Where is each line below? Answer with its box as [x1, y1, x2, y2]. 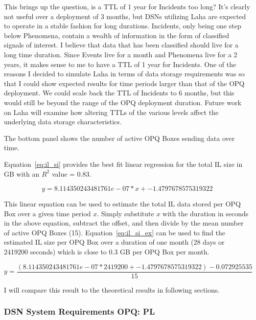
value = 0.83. [51, 168, 92, 179]
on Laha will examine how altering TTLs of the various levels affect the [4, 107, 219, 117]
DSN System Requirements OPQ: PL [4, 305, 155, 318]
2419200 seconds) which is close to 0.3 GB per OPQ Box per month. [4, 247, 209, 257]
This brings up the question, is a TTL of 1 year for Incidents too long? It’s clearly [4, 1, 250, 11]
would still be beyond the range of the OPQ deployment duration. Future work [4, 97, 241, 107]
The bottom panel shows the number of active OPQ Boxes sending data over [4, 133, 235, 143]
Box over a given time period [4, 208, 91, 218]
